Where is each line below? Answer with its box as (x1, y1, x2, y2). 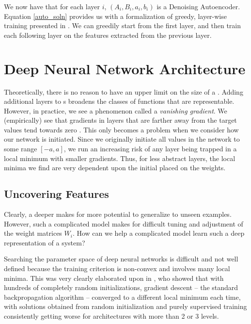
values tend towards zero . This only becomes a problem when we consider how (4, 124, 239, 134)
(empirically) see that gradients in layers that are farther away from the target (4, 115, 237, 125)
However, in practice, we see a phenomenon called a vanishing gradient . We (4, 105, 227, 115)
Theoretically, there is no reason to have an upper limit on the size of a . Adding (4, 86, 243, 97)
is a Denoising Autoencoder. (157, 1, 240, 11)
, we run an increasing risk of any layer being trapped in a (63, 144, 237, 154)
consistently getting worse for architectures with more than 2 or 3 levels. (4, 310, 219, 321)
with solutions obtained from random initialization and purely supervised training (4, 301, 247, 311)
